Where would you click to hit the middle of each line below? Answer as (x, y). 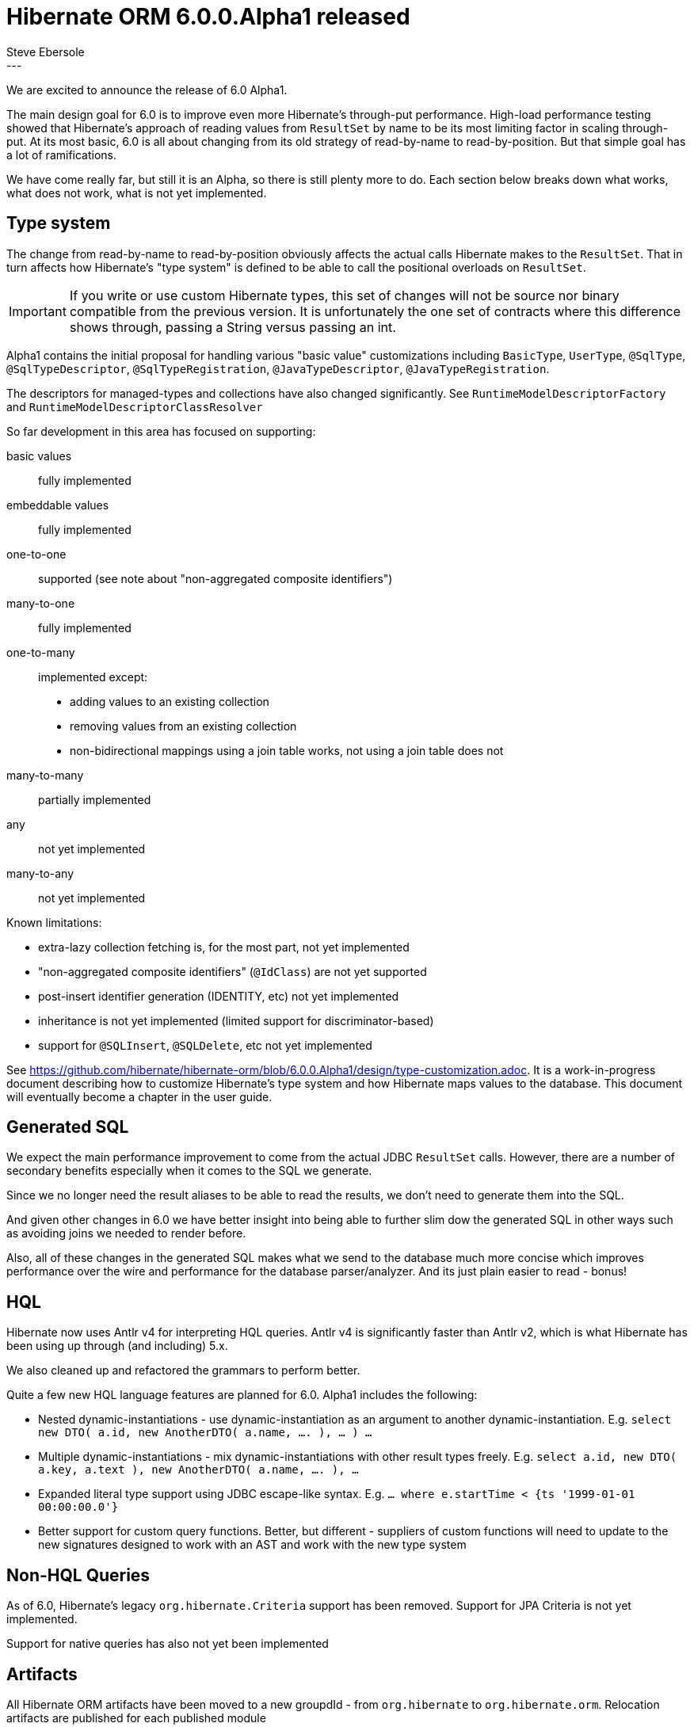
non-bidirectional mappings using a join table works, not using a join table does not (287, 750)
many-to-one (41, 603)
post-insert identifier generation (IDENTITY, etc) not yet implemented (219, 996)
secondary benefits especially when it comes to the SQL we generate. (189, 1171)
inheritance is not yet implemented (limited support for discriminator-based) (236, 1020)
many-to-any (40, 873)
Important (38, 311)
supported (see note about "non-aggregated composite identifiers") (215, 578)
